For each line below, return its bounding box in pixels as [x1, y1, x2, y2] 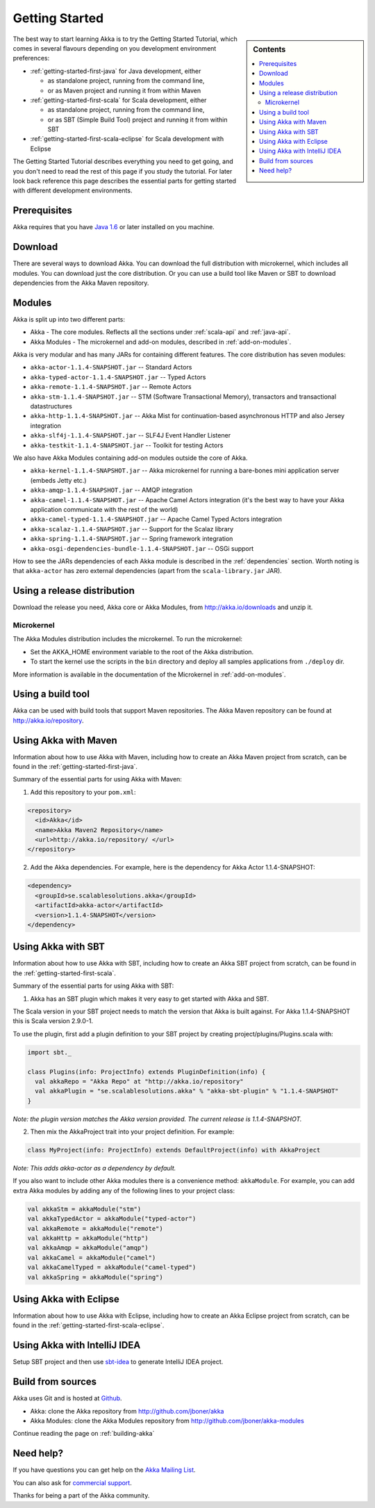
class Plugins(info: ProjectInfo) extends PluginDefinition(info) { [27, 1068, 266, 1076]
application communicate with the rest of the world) [30, 505, 178, 513]
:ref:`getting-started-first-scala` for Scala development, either [30, 96, 207, 104]
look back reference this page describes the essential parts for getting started [12, 177, 236, 185]
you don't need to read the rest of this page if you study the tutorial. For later [12, 167, 233, 175]
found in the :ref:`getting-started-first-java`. [12, 763, 138, 771]
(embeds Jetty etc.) [30, 476, 87, 484]
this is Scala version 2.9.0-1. [12, 1017, 94, 1025]
